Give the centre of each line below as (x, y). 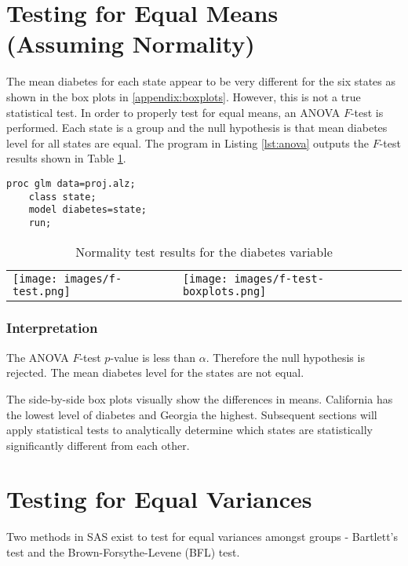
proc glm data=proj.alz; (71, 183)
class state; (62, 197)
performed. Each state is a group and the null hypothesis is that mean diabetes (197, 128)
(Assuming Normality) (131, 44)
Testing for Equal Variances (159, 499)
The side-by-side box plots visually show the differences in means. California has (200, 398)
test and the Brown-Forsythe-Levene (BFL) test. (123, 552)
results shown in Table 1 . (66, 158)
